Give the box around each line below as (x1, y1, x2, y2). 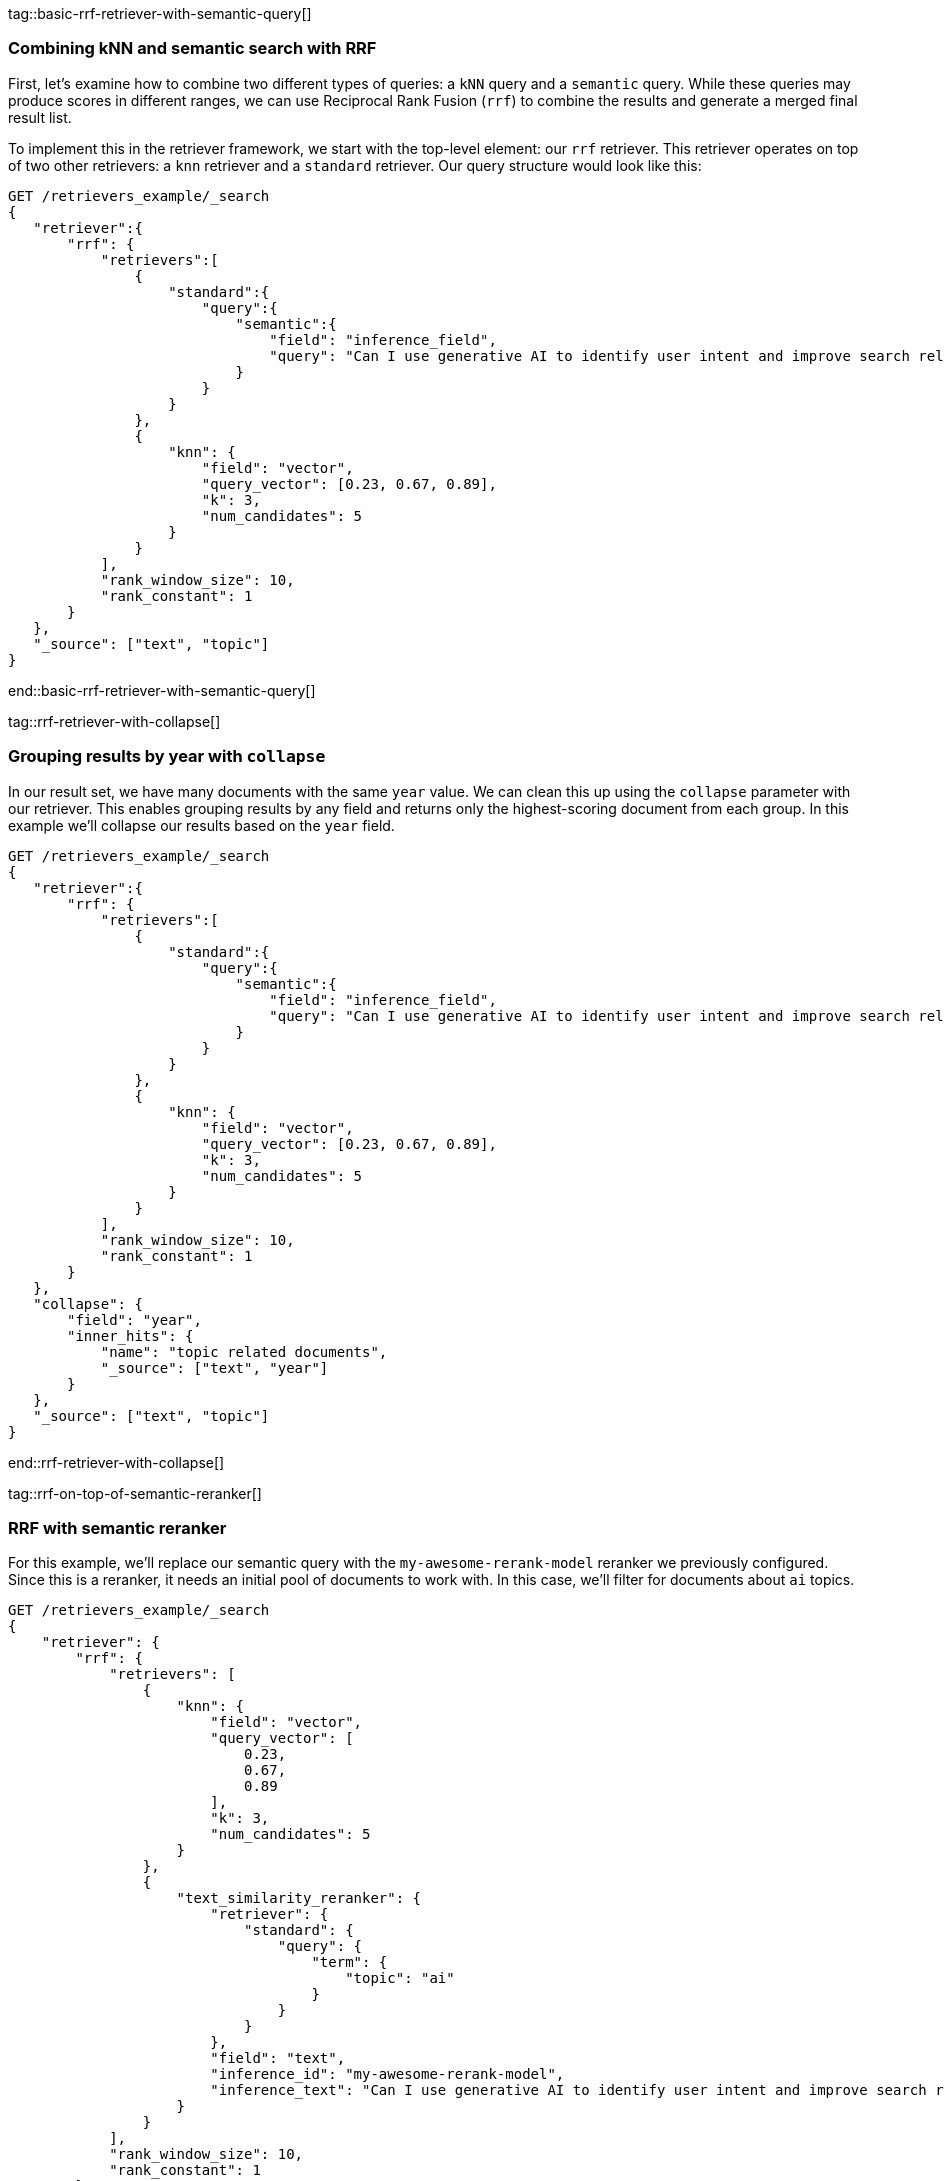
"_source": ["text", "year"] (100, 1359, 329, 1376)
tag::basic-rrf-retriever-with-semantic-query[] (8, 5, 312, 22)
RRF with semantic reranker (8, 1517, 227, 1538)
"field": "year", (67, 1311, 202, 1328)
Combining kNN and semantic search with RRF (8, 38, 377, 59)
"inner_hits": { (67, 1327, 194, 1344)
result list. (8, 108, 72, 126)
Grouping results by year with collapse (8, 746, 326, 767)
